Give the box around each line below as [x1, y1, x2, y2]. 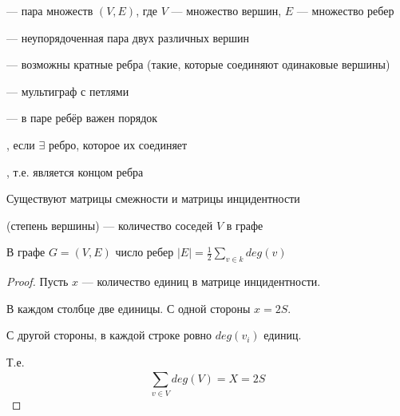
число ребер [115, 244, 174, 260]
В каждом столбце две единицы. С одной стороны [6, 299, 251, 316]
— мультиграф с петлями [6, 82, 129, 99]
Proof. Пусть [6, 273, 69, 290]
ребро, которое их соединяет [48, 136, 188, 153]
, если [6, 136, 35, 153]
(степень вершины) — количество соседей [6, 216, 213, 233]
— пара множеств [6, 2, 93, 18]
